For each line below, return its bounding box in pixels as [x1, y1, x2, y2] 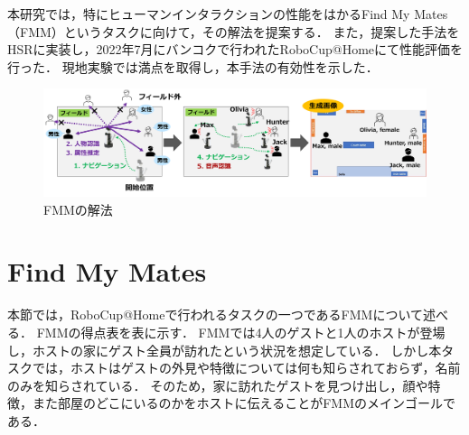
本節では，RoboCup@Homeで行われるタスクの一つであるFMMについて [7, 305, 423, 324]
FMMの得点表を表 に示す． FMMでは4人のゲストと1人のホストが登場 [36, 322, 446, 341]
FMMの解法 [43, 199, 113, 218]
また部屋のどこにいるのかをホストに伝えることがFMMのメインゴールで [32, 393, 455, 412]
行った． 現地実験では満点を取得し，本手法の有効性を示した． [7, 57, 379, 76]
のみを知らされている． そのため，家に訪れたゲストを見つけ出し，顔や [7, 375, 428, 394]
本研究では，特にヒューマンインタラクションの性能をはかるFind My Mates [7, 5, 448, 23]
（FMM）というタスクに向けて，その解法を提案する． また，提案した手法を [7, 22, 460, 41]
